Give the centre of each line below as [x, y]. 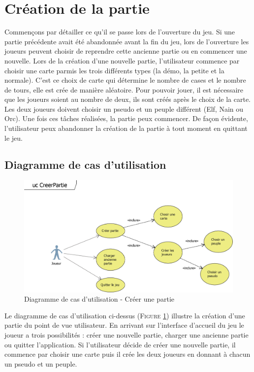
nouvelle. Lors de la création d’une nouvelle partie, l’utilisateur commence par [122, 60]
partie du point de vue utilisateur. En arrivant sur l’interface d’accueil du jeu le [124, 325]
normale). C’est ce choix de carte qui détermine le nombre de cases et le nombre [125, 80]
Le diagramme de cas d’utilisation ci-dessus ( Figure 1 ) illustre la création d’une [125, 315]
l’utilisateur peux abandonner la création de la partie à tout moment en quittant [126, 128]
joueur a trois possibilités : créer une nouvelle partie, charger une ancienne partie [127, 334]
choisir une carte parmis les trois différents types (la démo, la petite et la [114, 70]
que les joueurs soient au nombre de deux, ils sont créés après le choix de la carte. [127, 99]
